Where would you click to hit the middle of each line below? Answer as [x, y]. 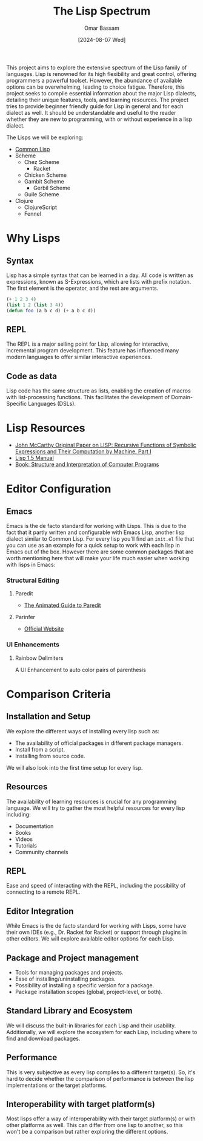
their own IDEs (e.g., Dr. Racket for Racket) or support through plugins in [97, 932]
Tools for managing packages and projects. [69, 972]
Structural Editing [33, 580]
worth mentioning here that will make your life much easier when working [98, 558]
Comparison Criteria [58, 694]
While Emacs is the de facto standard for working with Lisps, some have [96, 926]
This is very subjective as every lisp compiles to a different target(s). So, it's [101, 1072]
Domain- [182, 397]
